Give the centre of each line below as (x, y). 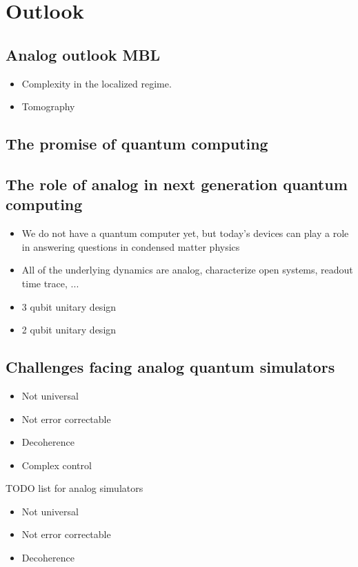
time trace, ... (50, 283)
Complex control (57, 465)
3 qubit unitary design (69, 306)
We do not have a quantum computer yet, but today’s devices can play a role (185, 233)
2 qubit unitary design (69, 330)
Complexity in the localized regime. (97, 83)
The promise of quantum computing (137, 144)
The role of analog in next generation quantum (177, 184)
